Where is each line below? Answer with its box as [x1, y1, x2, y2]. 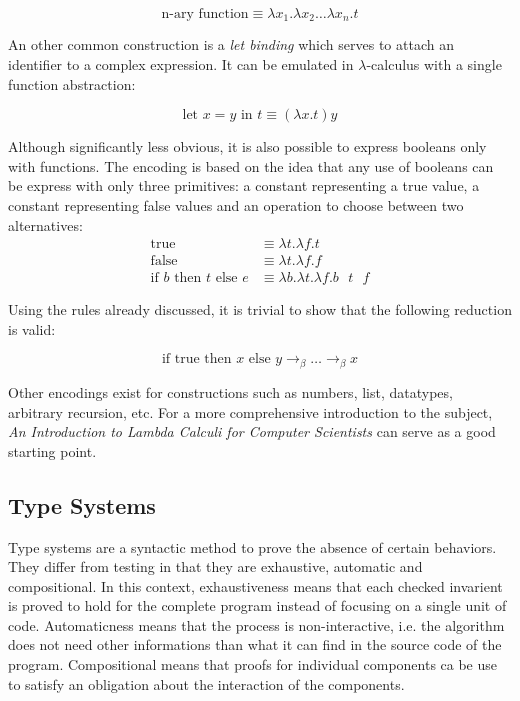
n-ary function [161, 7, 249, 21]
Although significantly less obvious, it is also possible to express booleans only [8, 136, 487, 157]
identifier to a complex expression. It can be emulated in [8, 54, 354, 75]
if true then [161, 352, 232, 367]
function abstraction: [8, 73, 136, 94]
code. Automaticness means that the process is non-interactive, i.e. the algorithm [8, 614, 505, 635]
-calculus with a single [366, 54, 502, 75]
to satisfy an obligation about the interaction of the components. [8, 673, 405, 694]
